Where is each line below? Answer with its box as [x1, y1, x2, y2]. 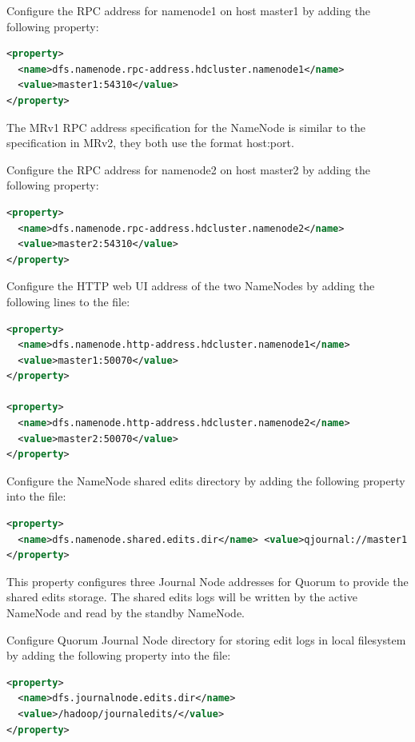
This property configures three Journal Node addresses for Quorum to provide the [6, 572, 409, 589]
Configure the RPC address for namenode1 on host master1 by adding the [6, 2, 371, 18]
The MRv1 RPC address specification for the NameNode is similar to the [6, 118, 366, 135]
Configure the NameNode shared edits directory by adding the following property [6, 472, 405, 489]
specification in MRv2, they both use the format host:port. [6, 134, 294, 151]
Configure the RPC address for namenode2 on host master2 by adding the [6, 161, 371, 178]
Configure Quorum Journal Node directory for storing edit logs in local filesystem [6, 631, 406, 648]
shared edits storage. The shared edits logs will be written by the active [6, 588, 357, 605]
